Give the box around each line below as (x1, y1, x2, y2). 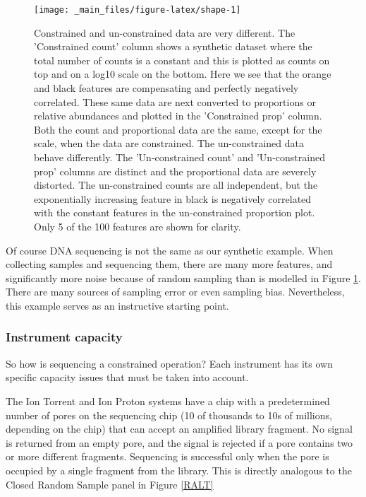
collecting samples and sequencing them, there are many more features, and (6, 257, 333, 271)
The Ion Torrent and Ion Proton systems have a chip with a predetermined (6, 393, 330, 408)
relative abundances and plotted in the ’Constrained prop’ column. (34, 108, 322, 123)
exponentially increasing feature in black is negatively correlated (34, 191, 312, 206)
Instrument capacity (6, 328, 123, 346)
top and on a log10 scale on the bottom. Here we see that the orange (34, 66, 331, 81)
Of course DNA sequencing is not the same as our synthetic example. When (6, 242, 334, 257)
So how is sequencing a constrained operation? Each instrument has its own (6, 356, 333, 370)
